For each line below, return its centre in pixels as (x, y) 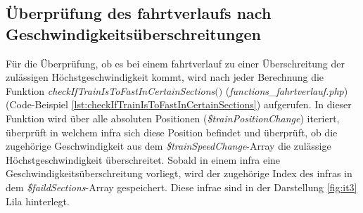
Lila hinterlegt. (38, 201)
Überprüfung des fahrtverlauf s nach (139, 13)
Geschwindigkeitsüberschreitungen (133, 33)
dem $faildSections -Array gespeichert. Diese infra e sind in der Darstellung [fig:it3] (181, 187)
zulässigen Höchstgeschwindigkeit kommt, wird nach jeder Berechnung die (165, 77)
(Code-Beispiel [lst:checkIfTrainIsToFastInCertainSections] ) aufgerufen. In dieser (179, 104)
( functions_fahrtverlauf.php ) (287, 90)
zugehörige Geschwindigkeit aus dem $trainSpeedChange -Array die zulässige (168, 146)
